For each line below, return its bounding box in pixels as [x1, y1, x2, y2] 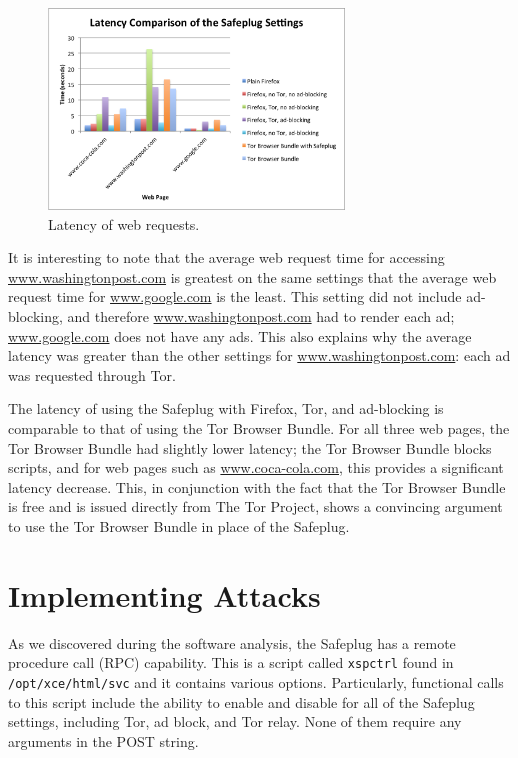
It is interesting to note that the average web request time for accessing [8, 247, 445, 268]
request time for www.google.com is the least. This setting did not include [8, 286, 462, 307]
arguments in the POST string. [8, 730, 199, 751]
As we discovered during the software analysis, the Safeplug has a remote [8, 632, 456, 653]
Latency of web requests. [48, 213, 200, 234]
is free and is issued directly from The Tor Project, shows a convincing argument [8, 496, 503, 517]
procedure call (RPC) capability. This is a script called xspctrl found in [8, 652, 454, 673]
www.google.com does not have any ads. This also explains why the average [8, 325, 472, 346]
